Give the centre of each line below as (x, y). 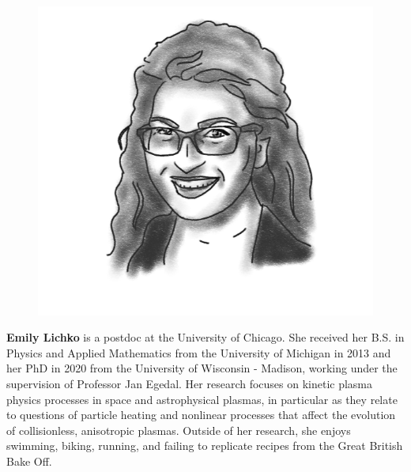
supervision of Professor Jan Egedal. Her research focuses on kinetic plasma (190, 384)
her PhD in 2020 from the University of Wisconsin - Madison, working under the (202, 368)
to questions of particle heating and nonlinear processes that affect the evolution (201, 415)
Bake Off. (29, 461)
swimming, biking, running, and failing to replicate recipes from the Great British (205, 446)
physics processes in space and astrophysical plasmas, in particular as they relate (202, 399)
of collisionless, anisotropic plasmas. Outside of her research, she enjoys (179, 430)
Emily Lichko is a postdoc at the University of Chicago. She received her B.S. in (205, 337)
